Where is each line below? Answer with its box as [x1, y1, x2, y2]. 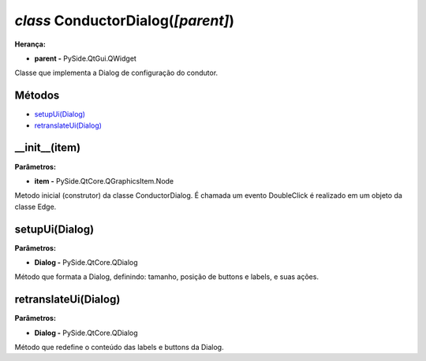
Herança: [14, 39, 47, 49]
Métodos [14, 89, 60, 102]
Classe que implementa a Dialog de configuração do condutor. [14, 68, 219, 78]
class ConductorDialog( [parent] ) [14, 12, 235, 29]
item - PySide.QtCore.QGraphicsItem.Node [34, 176, 174, 185]
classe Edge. [14, 202, 57, 211]
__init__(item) [14, 141, 81, 154]
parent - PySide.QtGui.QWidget [34, 54, 137, 63]
